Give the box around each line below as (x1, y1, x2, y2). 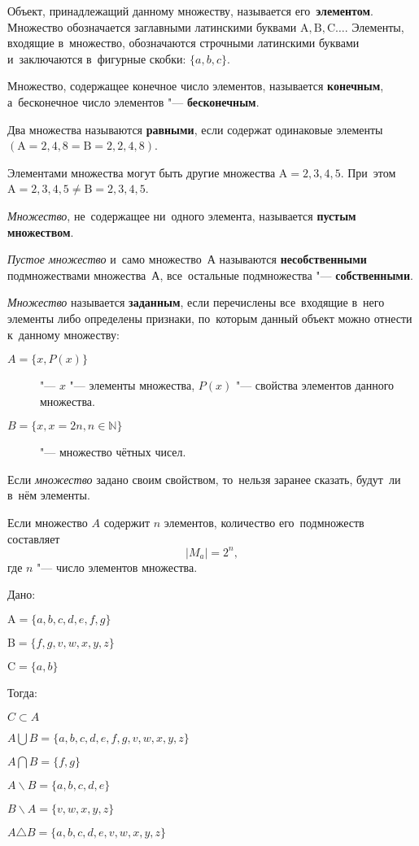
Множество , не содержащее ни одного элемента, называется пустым (7, 207, 356, 224)
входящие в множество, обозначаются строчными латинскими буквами (7, 34, 360, 51)
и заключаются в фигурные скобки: (7, 50, 186, 67)
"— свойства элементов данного (235, 377, 395, 394)
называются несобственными (219, 251, 367, 268)
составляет (7, 530, 60, 547)
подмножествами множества (7, 266, 146, 283)
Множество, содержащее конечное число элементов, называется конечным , (7, 77, 384, 94)
